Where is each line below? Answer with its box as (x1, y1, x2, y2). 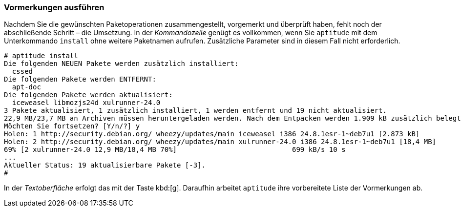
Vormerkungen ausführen (4, 2, 105, 12)
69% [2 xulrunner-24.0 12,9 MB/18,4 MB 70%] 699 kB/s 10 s (4, 146, 346, 154)
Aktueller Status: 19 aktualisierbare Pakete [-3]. (4, 161, 206, 169)
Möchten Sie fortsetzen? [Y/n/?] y (4, 122, 140, 130)
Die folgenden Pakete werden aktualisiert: (4, 91, 173, 99)
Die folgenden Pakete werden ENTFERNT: (4, 75, 156, 84)
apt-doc (12, 83, 41, 91)
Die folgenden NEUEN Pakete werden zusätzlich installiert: (4, 60, 239, 68)
